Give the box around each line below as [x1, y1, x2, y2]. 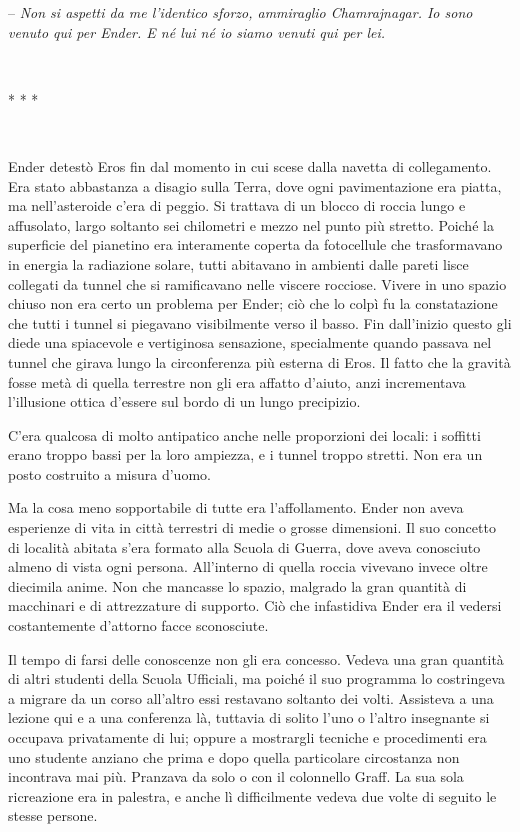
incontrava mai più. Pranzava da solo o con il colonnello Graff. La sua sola [8, 766, 464, 787]
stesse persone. [8, 805, 98, 826]
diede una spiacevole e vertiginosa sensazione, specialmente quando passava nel [8, 332, 492, 353]
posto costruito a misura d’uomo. [8, 463, 211, 484]
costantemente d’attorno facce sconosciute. [8, 615, 269, 636]
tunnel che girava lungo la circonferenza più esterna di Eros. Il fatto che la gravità [8, 351, 511, 372]
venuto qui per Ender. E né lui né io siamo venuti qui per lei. [8, 21, 386, 42]
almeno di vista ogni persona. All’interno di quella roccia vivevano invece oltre [8, 556, 488, 577]
